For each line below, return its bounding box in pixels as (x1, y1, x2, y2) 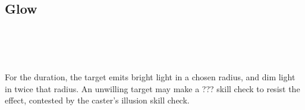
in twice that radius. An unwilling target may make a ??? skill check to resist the (5, 82, 300, 95)
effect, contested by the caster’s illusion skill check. (5, 94, 190, 106)
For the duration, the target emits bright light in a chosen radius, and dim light (5, 70, 295, 83)
